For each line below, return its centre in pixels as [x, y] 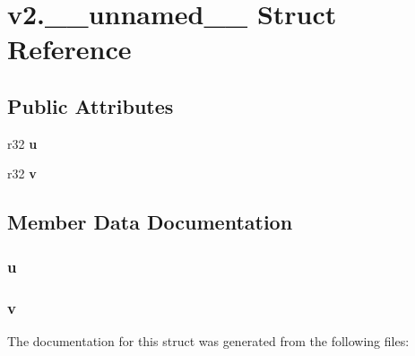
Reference [69, 49]
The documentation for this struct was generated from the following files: [208, 340]
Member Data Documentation [150, 222]
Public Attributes [91, 105]
